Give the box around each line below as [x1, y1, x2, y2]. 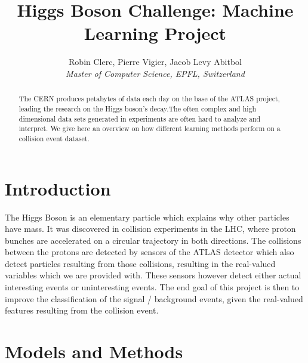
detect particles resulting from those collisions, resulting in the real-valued [5, 257, 276, 269]
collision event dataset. [19, 133, 90, 143]
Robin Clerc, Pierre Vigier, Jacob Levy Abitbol [69, 55, 242, 68]
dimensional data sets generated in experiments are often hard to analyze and [19, 113, 261, 123]
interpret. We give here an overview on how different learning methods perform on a [19, 123, 281, 134]
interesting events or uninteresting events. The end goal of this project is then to [5, 281, 300, 293]
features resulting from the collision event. [5, 304, 159, 317]
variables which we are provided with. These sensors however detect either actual [5, 269, 301, 281]
